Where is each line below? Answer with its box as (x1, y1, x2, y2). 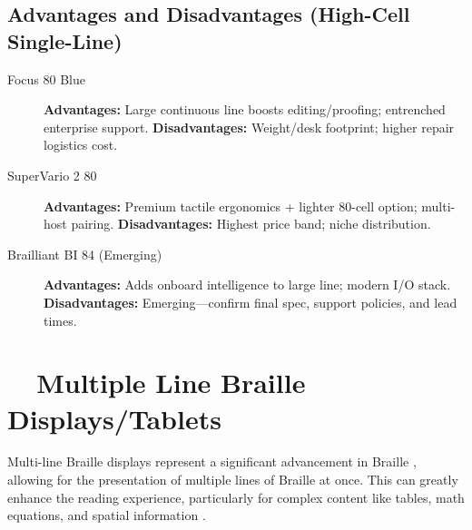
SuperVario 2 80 (7, 165, 97, 184)
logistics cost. (44, 135, 118, 154)
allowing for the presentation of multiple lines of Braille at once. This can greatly (7, 470, 458, 489)
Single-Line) (7, 26, 123, 54)
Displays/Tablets (7, 399, 221, 437)
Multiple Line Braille (36, 364, 306, 401)
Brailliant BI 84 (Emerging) (7, 244, 162, 263)
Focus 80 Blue (7, 69, 86, 88)
